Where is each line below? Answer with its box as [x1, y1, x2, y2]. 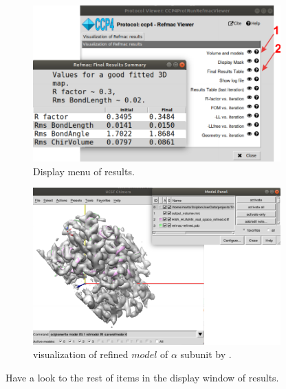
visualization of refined [33, 347, 129, 362]
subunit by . [180, 347, 232, 362]
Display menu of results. [33, 164, 135, 178]
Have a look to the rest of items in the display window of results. [5, 370, 279, 384]
